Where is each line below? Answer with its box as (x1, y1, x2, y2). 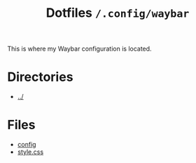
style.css (17, 148, 44, 156)
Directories (7, 69, 73, 85)
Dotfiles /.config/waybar (45, 5, 190, 21)
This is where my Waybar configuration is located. (7, 44, 152, 53)
